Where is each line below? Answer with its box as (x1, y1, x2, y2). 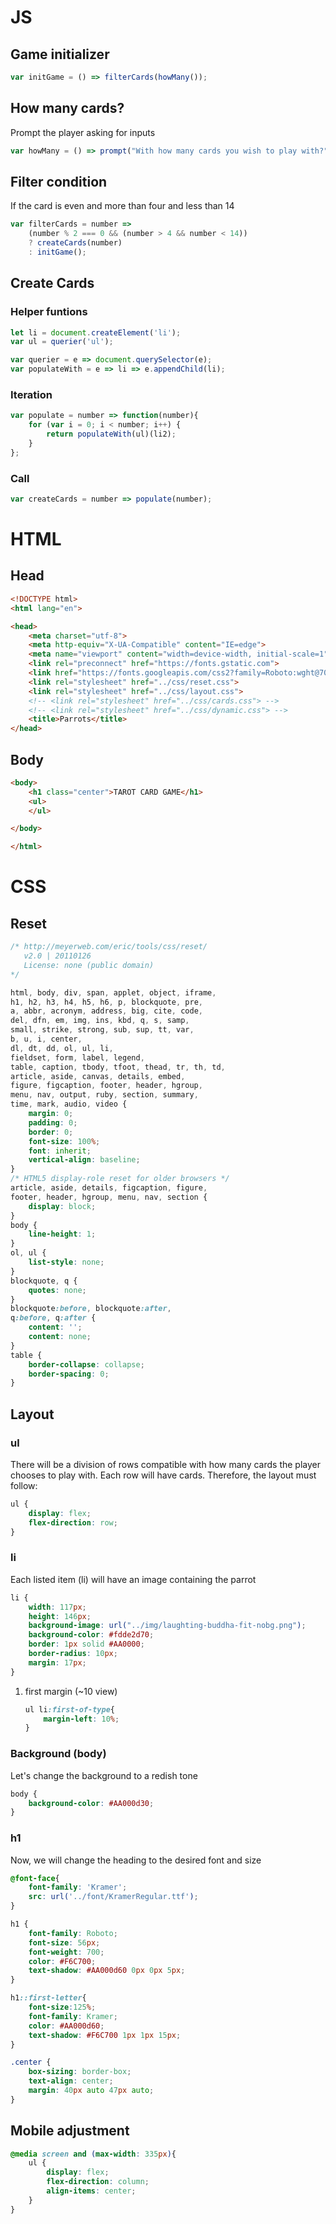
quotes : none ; (28, 1285, 87, 1295)
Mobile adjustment (10, 2122, 130, 2140)
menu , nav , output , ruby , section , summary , (10, 1090, 199, 1100)
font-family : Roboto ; (28, 1928, 118, 1938)
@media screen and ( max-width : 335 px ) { (10, 2149, 177, 2159)
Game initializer (10, 46, 110, 63)
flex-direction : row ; (28, 1517, 118, 1528)
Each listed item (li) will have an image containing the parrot (10, 1573, 257, 1585)
